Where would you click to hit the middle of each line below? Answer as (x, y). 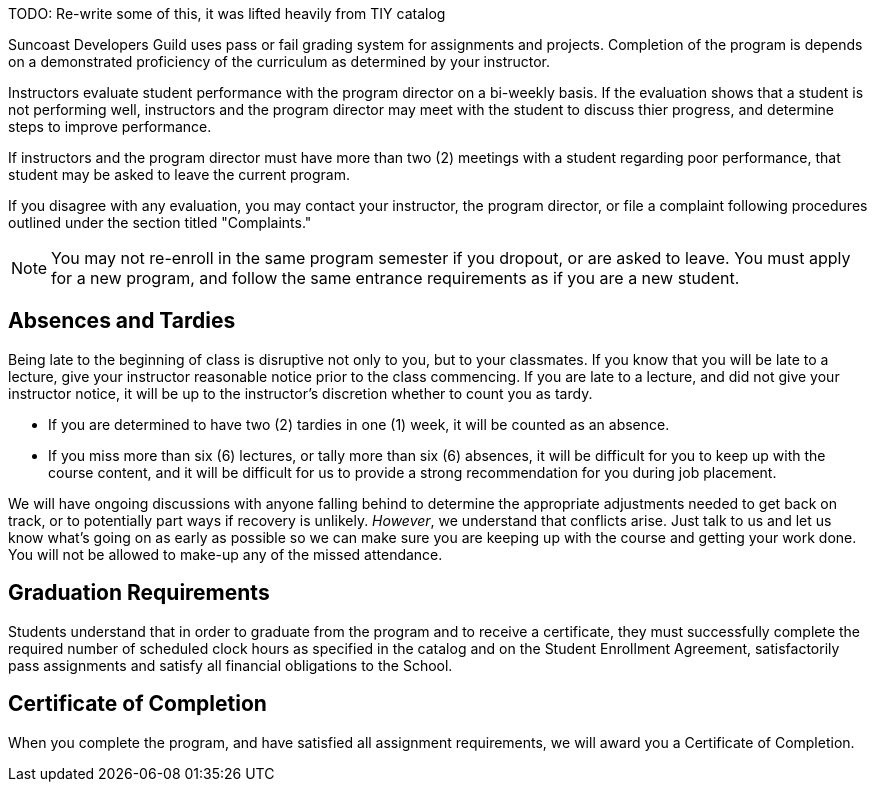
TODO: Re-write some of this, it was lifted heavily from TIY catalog (227, 13)
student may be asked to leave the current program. (179, 174)
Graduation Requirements (139, 593)
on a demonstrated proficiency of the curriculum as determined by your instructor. (279, 61)
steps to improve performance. (110, 126)
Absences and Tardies (122, 321)
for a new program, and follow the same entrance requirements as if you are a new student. (395, 278)
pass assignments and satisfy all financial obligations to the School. (230, 665)
